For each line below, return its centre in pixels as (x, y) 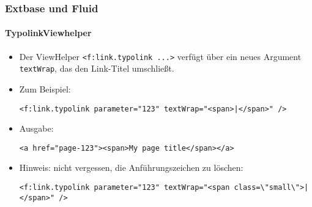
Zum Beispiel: (45, 88)
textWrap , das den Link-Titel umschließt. (97, 68)
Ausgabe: (36, 128)
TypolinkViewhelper (48, 33)
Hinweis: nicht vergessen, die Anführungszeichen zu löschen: (131, 167)
